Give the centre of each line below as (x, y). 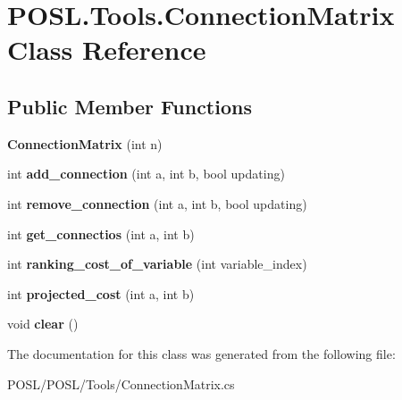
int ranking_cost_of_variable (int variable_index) (157, 264)
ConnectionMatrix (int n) (85, 143)
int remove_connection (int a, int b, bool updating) (157, 203)
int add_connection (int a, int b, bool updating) (146, 174)
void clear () (43, 324)
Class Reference (107, 50)
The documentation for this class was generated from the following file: (201, 353)
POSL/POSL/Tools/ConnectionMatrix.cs (121, 383)
